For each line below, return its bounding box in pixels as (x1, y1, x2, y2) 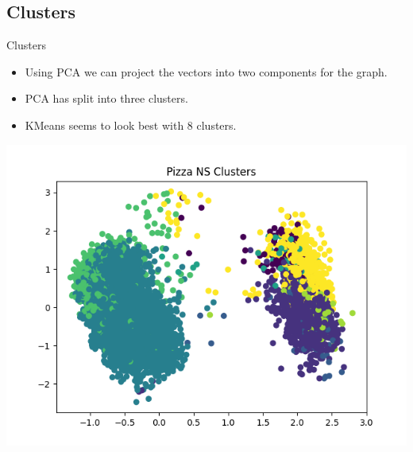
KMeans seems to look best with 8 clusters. (25, 116, 237, 133)
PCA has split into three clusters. (25, 90, 188, 107)
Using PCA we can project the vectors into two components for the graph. (25, 63, 388, 80)
